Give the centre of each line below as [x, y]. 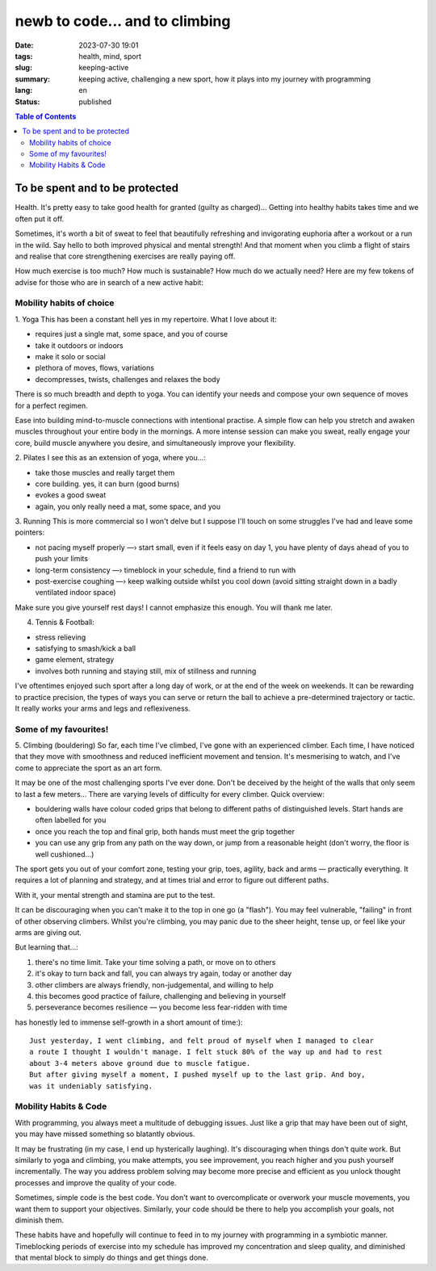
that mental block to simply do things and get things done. [112, 1258]
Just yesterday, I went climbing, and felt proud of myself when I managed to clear [202, 1041]
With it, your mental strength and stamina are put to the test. [115, 895]
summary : [33, 79]
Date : [24, 45]
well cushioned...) [65, 854]
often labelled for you [71, 820]
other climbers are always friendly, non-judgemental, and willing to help [154, 984]
